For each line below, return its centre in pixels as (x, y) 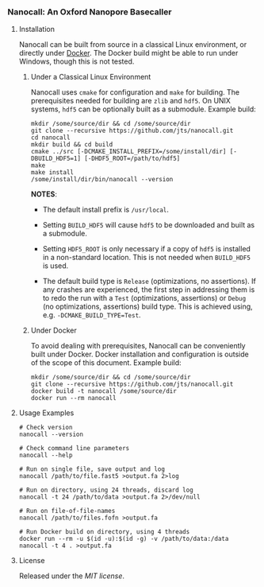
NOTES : (44, 194)
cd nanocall (50, 138)
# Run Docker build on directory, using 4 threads (104, 532)
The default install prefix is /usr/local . (106, 210)
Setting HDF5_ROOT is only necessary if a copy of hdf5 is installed (147, 249)
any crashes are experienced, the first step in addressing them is (149, 290)
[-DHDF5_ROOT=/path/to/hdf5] (132, 159)
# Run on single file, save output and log (92, 469)
